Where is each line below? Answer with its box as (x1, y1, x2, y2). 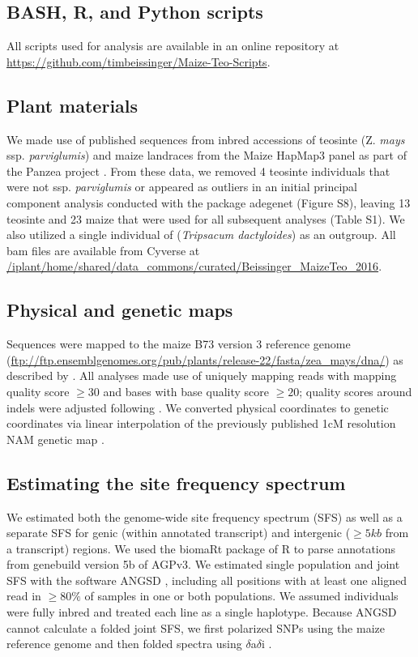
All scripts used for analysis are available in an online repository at (6, 37, 339, 54)
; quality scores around (299, 382, 412, 399)
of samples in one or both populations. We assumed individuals (84, 587, 399, 604)
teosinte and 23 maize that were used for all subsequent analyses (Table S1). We (6, 210, 405, 227)
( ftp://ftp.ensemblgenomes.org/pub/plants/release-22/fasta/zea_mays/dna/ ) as (6, 351, 403, 368)
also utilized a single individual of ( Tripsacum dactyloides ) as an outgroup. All (6, 226, 396, 243)
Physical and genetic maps (6, 297, 233, 322)
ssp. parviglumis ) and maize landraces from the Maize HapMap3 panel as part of (6, 147, 407, 164)
